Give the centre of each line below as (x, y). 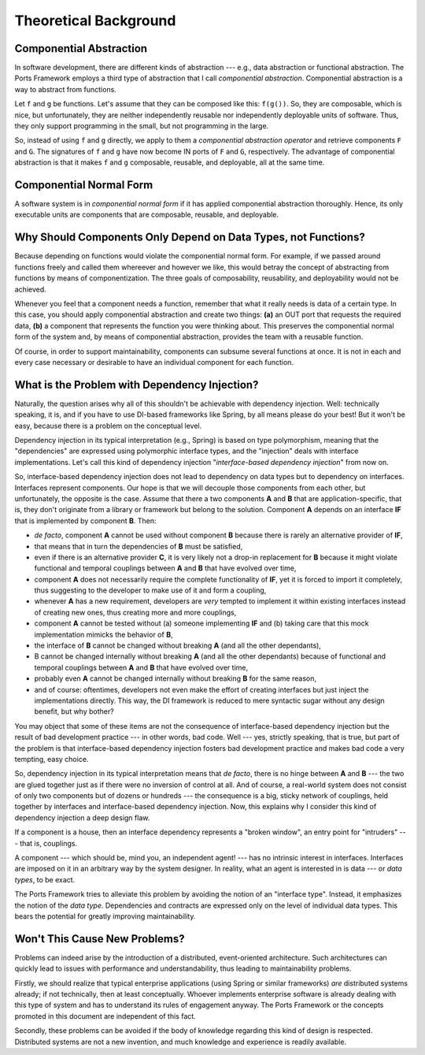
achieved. (30, 289)
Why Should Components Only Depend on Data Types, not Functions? (190, 238)
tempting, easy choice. (52, 759)
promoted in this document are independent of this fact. (105, 1016)
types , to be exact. (45, 879)
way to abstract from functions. (66, 89)
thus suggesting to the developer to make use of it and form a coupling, (150, 590)
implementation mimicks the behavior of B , (103, 634)
